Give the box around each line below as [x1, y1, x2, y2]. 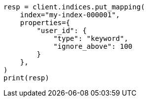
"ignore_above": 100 [53, 42, 133, 50]
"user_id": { [37, 27, 87, 34]
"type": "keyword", [53, 34, 128, 42]
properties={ [20, 19, 70, 27]
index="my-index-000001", [20, 11, 120, 19]
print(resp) [3, 74, 49, 82]
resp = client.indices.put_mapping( [3, 3, 145, 11]
